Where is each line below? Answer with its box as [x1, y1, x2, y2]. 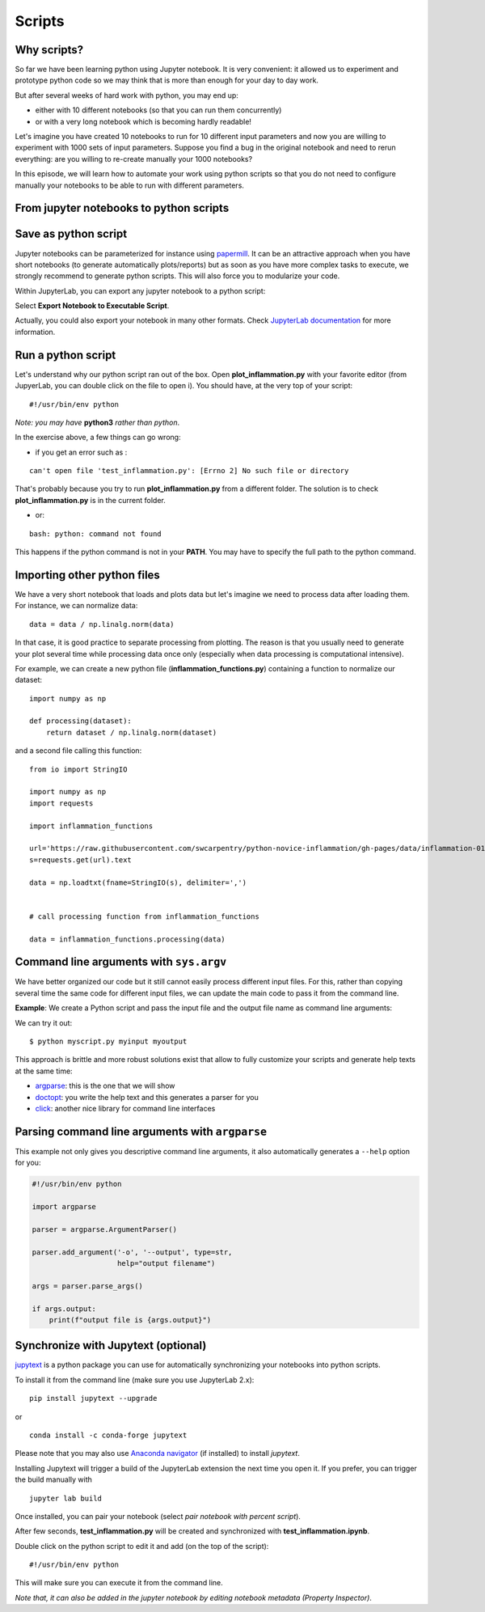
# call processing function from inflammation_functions [29, 912, 260, 921]
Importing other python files [15, 568, 161, 582]
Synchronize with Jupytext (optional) [15, 1339, 207, 1352]
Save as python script [15, 227, 128, 241]
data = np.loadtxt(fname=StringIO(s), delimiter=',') [29, 878, 247, 887]
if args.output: [32, 1304, 97, 1314]
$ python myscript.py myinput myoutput [29, 1036, 188, 1046]
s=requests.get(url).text [29, 855, 133, 865]
